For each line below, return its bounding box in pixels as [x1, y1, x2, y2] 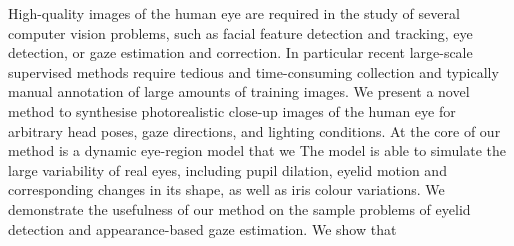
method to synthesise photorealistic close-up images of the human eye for [8, 100, 456, 121]
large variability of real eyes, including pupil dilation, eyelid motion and [8, 159, 447, 180]
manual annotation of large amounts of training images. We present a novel [8, 81, 470, 102]
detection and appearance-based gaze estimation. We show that [8, 218, 397, 239]
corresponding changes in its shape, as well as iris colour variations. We [8, 179, 445, 200]
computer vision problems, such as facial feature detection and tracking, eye [8, 22, 473, 43]
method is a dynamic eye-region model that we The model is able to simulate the [8, 140, 506, 161]
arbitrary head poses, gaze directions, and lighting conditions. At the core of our [8, 120, 501, 141]
